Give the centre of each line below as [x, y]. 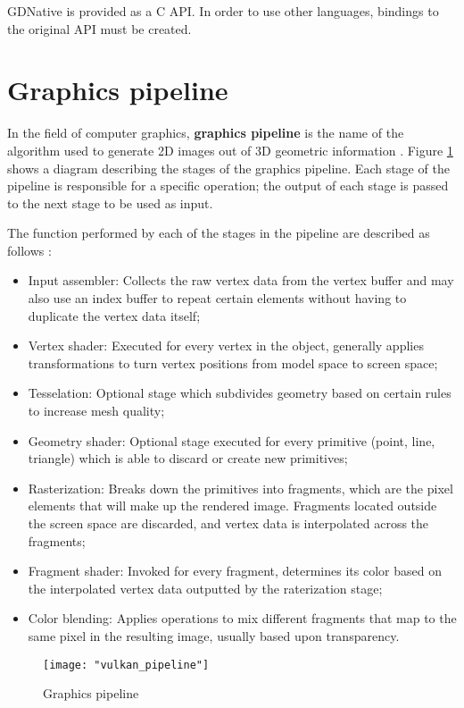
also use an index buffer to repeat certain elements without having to [217, 298]
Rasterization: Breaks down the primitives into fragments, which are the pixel [240, 488]
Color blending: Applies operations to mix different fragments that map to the [242, 618]
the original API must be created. [99, 28]
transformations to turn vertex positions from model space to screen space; [233, 362]
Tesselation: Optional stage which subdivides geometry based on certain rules [240, 393]
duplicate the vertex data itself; [114, 315]
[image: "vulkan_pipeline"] [126, 665]
